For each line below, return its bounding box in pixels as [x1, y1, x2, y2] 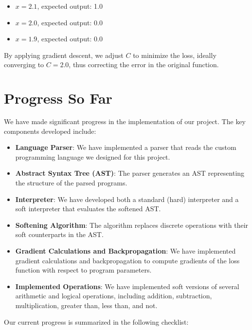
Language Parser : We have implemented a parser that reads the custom [15, 142, 236, 152]
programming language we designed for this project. [15, 151, 170, 162]
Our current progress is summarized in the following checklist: [4, 316, 189, 327]
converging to [4, 59, 44, 70]
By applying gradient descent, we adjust [4, 50, 124, 60]
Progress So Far [4, 88, 112, 108]
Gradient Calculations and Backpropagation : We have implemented [15, 246, 236, 256]
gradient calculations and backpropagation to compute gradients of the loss [15, 255, 240, 265]
